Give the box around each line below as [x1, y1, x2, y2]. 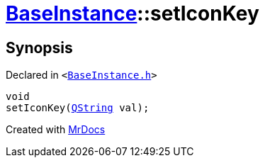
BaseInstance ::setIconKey [6, 1, 259, 26]
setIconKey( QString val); [6, 102, 150, 114]
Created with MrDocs [6, 123, 106, 136]
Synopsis [6, 38, 73, 57]
